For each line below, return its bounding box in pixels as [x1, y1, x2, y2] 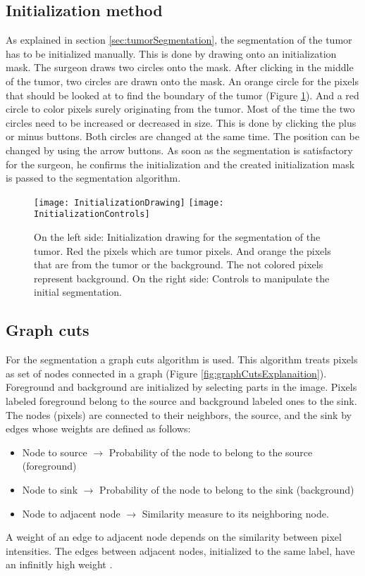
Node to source [22, 444, 87, 459]
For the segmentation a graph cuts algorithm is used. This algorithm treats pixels [6, 352, 358, 367]
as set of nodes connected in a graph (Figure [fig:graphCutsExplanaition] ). [6, 365, 327, 380]
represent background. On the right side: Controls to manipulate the [34, 270, 330, 285]
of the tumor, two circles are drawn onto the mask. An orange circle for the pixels [6, 73, 359, 88]
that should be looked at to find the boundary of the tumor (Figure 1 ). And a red [6, 87, 359, 102]
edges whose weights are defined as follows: [6, 421, 191, 436]
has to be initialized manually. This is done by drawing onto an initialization [6, 46, 337, 61]
